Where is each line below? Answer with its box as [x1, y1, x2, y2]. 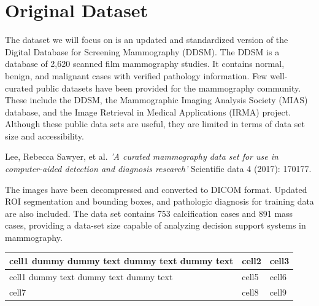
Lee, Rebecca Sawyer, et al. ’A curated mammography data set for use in [5, 150, 279, 163]
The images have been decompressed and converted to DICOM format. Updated [5, 182, 307, 195]
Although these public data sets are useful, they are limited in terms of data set [5, 117, 306, 130]
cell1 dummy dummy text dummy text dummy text [9, 254, 234, 267]
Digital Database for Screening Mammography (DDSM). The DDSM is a [5, 45, 280, 58]
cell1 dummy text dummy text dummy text [9, 270, 173, 283]
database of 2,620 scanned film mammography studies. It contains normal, [5, 57, 285, 70]
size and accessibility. [5, 129, 84, 142]
